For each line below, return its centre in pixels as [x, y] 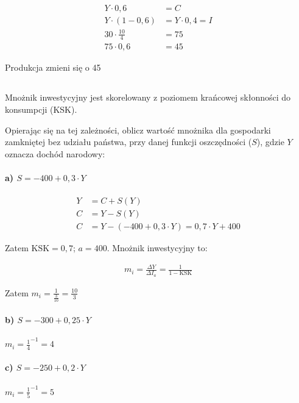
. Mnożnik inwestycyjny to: [157, 248]
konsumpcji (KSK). [41, 109]
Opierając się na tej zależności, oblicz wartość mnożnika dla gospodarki [138, 130]
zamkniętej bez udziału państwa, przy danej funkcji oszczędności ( [128, 142]
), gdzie [270, 142]
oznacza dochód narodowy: [55, 153]
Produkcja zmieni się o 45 [53, 67]
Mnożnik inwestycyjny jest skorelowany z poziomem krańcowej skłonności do [148, 97]
